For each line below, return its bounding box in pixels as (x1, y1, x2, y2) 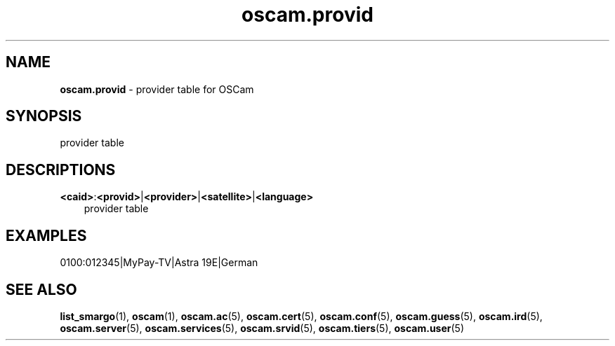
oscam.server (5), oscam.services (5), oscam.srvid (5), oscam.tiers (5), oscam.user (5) (60, 321, 465, 334)
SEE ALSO (6, 280, 77, 298)
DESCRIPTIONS (6, 160, 116, 179)
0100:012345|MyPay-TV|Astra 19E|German (60, 256, 258, 269)
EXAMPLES (6, 226, 87, 244)
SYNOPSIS (6, 107, 82, 125)
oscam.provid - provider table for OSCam (60, 83, 254, 95)
